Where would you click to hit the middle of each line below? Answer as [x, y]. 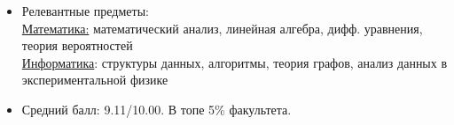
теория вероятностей [77, 45]
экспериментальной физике [95, 80]
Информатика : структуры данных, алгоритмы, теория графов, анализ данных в [235, 62]
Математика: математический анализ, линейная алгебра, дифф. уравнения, [222, 28]
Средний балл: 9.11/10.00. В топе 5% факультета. [157, 109]
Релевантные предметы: [85, 11]
